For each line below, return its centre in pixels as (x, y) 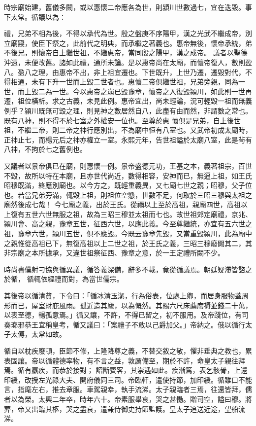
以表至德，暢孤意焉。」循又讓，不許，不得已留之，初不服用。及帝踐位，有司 (126, 315)
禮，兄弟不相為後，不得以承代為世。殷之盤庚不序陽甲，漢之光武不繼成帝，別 (128, 33)
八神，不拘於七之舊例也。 (45, 149)
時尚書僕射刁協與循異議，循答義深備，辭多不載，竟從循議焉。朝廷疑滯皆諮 (125, 269)
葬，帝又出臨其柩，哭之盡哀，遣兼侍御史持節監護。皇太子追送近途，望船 (121, 408)
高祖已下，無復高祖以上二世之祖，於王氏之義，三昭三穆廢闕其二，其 (142, 243)
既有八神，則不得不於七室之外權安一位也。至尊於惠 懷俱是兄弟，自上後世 (122, 120)
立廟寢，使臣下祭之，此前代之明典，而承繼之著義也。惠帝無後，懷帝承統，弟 (128, 43)
